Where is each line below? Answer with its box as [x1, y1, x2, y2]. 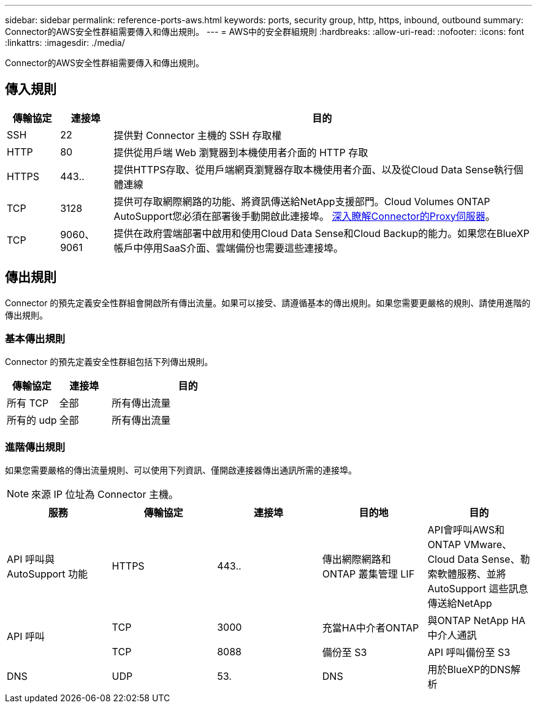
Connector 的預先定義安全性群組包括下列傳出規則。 [5, 356, 213, 367]
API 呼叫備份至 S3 [427, 646, 511, 659]
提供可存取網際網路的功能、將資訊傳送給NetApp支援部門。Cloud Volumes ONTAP [113, 195, 490, 208]
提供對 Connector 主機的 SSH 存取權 [113, 129, 282, 141]
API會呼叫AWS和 [427, 524, 505, 537]
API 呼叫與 [7, 553, 55, 566]
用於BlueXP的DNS [427, 663, 511, 676]
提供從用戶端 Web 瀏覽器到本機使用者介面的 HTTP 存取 [113, 146, 368, 159]
